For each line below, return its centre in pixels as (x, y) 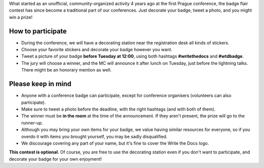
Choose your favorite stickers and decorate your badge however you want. (97, 50)
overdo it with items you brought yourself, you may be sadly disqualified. (94, 136)
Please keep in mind (40, 84)
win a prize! (21, 17)
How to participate (38, 31)
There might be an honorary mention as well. (66, 70)
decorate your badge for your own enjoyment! (55, 159)
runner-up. (32, 123)
